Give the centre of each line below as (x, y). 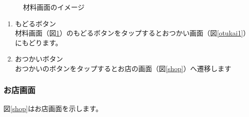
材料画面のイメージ (54, 7)
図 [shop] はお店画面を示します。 (53, 108)
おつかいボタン (39, 59)
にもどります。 (39, 42)
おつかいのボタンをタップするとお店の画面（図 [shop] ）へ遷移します (123, 68)
